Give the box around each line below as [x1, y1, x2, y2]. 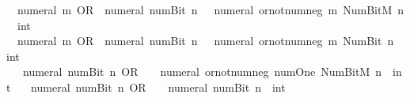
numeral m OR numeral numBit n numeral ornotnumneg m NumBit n [17, 32, 394, 49]
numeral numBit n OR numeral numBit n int [31, 78, 286, 95]
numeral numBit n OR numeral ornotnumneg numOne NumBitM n [22, 63, 382, 80]
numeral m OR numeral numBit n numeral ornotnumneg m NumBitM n [17, 2, 404, 17]
